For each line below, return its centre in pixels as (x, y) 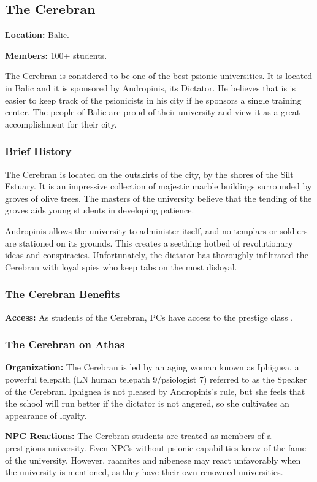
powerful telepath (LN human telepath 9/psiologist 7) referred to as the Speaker (156, 379)
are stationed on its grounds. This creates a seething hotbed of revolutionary (149, 243)
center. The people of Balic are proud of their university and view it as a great (153, 112)
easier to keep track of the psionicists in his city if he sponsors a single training (153, 100)
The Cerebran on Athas (65, 344)
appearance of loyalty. (46, 415)
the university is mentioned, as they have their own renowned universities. (144, 472)
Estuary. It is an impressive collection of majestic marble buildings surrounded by (158, 186)
